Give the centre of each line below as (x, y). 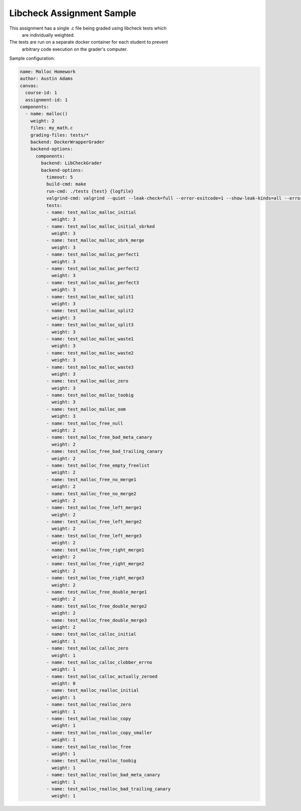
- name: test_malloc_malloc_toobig (90, 395)
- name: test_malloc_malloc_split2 (90, 311)
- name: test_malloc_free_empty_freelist (98, 465)
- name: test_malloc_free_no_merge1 (91, 479)
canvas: (29, 86)
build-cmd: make (66, 184)
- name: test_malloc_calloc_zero (87, 648)
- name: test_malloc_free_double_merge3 (97, 620)
